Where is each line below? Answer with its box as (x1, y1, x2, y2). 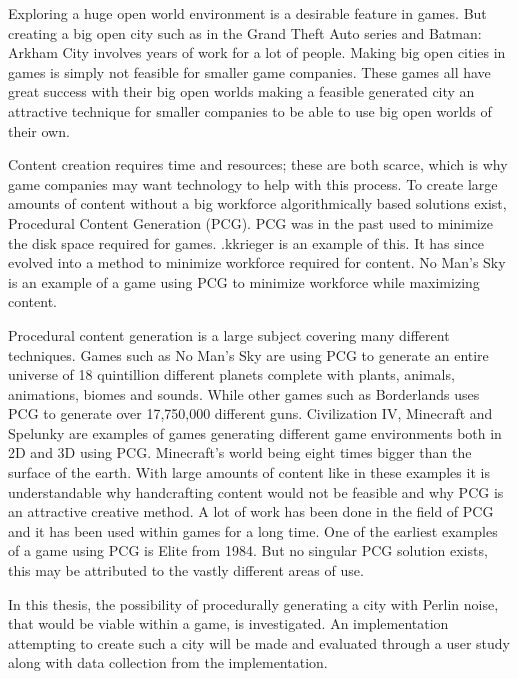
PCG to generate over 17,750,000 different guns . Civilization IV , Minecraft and (8, 403, 493, 424)
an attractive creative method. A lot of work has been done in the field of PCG (8, 501, 494, 522)
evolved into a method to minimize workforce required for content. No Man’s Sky (8, 252, 506, 273)
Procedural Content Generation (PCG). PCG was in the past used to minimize (8, 212, 494, 233)
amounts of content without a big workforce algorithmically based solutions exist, (8, 193, 507, 214)
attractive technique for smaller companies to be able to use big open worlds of (8, 100, 492, 121)
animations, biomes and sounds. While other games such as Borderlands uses (8, 383, 480, 404)
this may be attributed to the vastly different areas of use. (8, 560, 364, 581)
